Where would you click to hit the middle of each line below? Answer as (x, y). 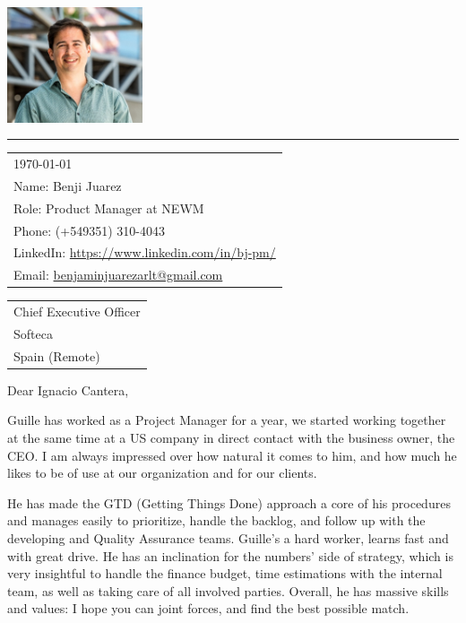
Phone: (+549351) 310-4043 (89, 230)
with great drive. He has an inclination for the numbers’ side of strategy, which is (230, 555)
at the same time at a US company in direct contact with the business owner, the (231, 438)
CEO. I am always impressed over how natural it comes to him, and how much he (232, 455)
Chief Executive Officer (77, 311)
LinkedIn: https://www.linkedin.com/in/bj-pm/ (145, 252)
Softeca (33, 333)
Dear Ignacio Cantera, (68, 389)
